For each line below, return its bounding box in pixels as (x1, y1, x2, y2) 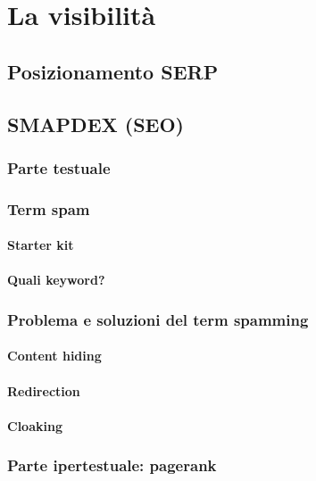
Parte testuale (7, 156, 111, 178)
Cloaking (7, 416, 62, 435)
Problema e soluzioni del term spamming (7, 308, 309, 330)
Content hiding (7, 346, 102, 365)
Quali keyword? (7, 270, 105, 289)
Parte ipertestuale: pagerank (7, 454, 217, 477)
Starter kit (7, 236, 74, 254)
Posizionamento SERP (7, 57, 219, 85)
